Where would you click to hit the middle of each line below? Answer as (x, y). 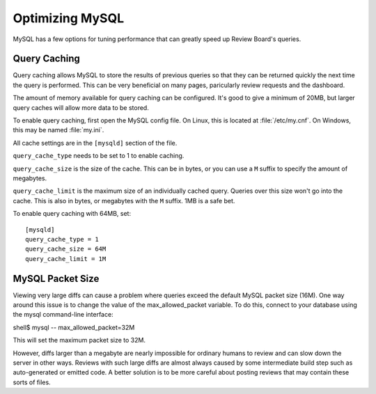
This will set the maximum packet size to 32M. (79, 340)
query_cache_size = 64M (66, 249)
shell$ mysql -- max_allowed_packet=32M (74, 327)
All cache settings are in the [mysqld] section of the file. (95, 143)
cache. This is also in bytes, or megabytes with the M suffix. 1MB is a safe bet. (124, 200)
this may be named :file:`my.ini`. (58, 130)
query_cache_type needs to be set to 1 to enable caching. (99, 156)
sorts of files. (32, 382)
